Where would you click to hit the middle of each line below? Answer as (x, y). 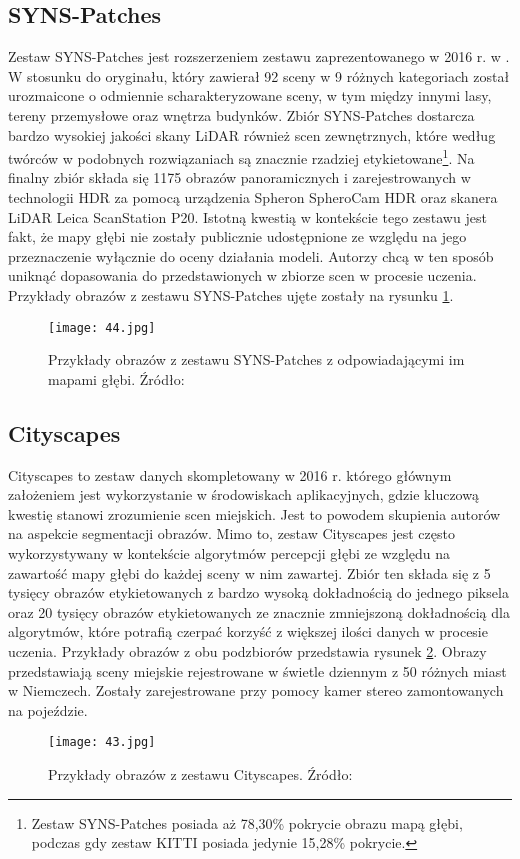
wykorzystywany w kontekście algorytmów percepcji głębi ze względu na (229, 553)
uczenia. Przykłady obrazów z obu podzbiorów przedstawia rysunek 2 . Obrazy (247, 650)
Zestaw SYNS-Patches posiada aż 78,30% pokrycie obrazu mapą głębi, (247, 822)
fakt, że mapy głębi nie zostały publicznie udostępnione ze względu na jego (237, 236)
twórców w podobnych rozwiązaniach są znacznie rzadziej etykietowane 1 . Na (241, 156)
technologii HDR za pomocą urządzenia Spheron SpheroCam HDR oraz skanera (253, 197)
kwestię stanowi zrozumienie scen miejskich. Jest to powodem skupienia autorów (254, 513)
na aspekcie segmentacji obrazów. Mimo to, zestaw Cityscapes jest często (231, 533)
